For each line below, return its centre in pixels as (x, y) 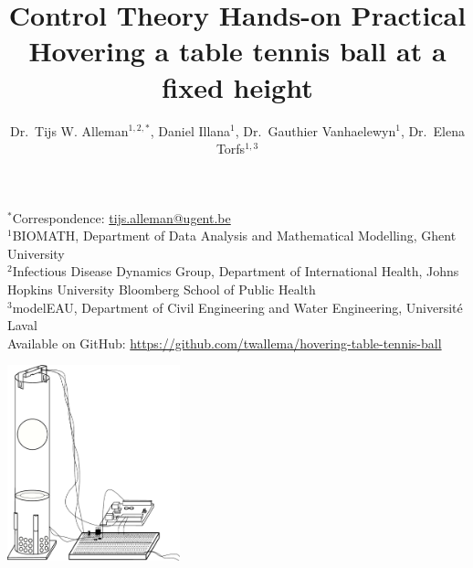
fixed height (237, 86)
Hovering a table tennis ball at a (237, 51)
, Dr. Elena (432, 130)
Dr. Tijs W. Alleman (69, 130)
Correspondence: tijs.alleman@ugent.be (121, 217)
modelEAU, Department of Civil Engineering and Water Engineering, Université (237, 307)
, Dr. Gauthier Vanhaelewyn (315, 130)
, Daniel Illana (190, 130)
